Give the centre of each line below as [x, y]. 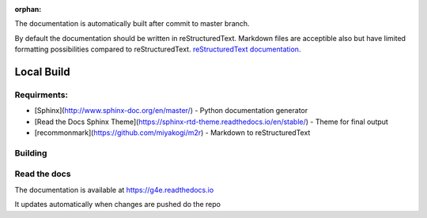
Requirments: [42, 95]
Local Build [42, 71]
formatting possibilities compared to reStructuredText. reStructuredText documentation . [158, 49]
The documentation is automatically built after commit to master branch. [132, 24]
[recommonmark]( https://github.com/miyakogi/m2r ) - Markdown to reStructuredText [172, 133]
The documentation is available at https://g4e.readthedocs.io [114, 190]
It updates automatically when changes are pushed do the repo [118, 205]
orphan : [28, 9]
